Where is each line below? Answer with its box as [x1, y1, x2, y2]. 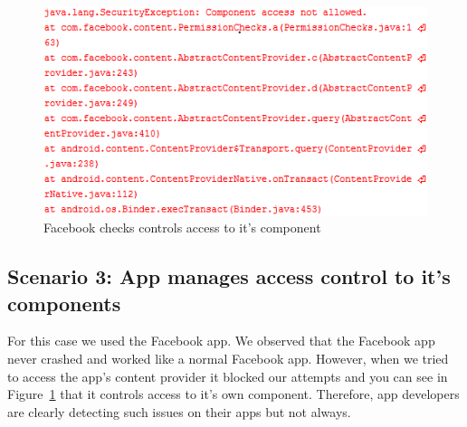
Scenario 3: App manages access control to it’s [7, 262, 451, 290]
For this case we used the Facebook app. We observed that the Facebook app [7, 331, 435, 350]
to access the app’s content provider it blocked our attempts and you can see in [7, 366, 448, 385]
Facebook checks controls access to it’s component [43, 218, 321, 237]
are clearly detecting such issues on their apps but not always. [7, 402, 351, 421]
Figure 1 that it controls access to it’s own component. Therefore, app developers [7, 384, 460, 403]
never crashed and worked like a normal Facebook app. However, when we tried [7, 348, 449, 367]
